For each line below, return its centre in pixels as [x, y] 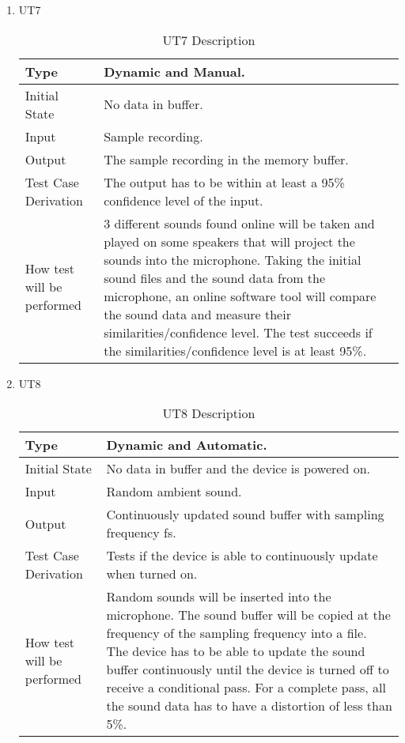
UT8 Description [209, 413]
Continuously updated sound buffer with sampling [245, 515]
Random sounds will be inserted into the [219, 597]
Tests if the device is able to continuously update [242, 556]
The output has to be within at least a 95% [224, 182]
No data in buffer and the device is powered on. [238, 469]
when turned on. [152, 574]
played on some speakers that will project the [229, 241]
